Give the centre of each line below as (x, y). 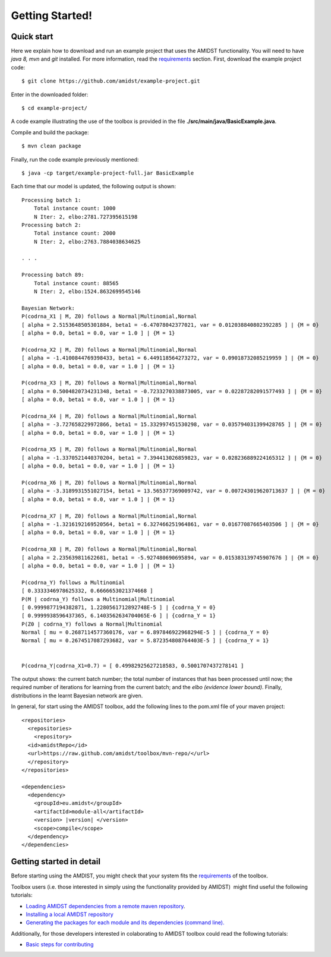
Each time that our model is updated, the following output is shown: (94, 187)
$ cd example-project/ (55, 108)
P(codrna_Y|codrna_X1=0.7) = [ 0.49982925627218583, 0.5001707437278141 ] (133, 666)
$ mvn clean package (51, 146)
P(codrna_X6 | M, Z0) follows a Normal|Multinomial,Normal (109, 483)
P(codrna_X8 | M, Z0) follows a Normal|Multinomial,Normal (109, 549)
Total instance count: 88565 (76, 283)
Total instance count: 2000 (75, 233)
